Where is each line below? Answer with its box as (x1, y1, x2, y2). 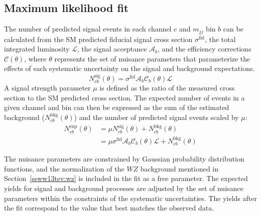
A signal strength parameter (4, 82, 91, 93)
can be (223, 23, 243, 34)
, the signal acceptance (77, 43, 147, 54)
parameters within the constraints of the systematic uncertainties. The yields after (4, 192, 257, 203)
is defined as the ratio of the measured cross (99, 82, 235, 93)
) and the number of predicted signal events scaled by (74, 112, 239, 122)
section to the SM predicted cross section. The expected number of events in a (4, 92, 245, 102)
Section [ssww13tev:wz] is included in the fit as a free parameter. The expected (4, 173, 248, 183)
